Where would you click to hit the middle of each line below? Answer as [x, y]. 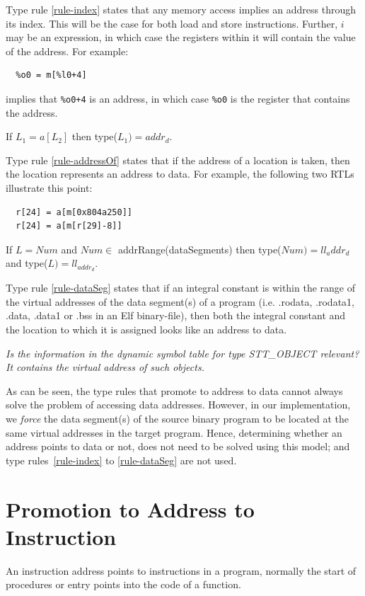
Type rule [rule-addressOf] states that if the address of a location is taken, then [178, 160]
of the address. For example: [67, 51]
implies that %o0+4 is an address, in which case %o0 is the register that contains [178, 98]
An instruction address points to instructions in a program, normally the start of [181, 570]
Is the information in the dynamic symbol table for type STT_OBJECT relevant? [182, 353]
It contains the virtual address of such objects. [105, 367]
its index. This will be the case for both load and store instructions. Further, [172, 23]
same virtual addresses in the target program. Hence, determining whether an [174, 432]
